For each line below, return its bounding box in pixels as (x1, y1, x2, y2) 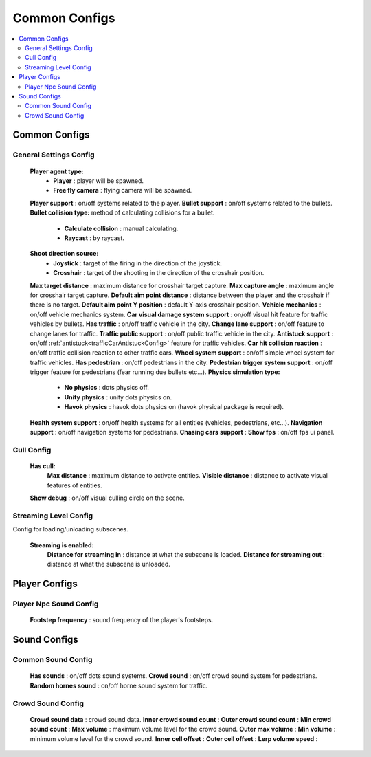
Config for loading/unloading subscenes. (12, 525, 128, 534)
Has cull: (30, 461, 56, 470)
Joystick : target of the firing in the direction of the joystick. (53, 259, 223, 267)
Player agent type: (30, 167, 84, 175)
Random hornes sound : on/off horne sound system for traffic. (30, 681, 208, 690)
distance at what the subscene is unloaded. (47, 560, 171, 569)
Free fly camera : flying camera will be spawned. (53, 186, 192, 195)
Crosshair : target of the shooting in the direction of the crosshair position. (53, 269, 265, 277)
